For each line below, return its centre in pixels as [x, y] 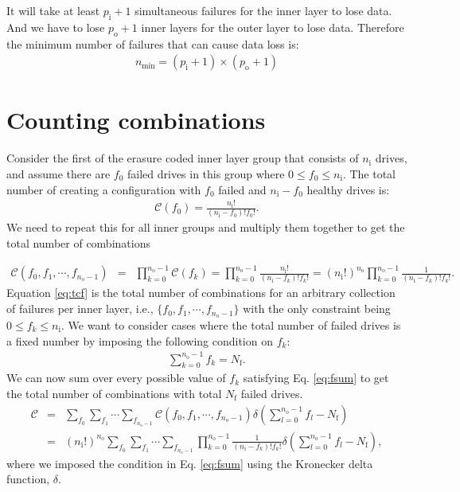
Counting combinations [136, 120]
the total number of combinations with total [114, 394]
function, [28, 479]
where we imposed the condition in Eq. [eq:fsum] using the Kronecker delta [190, 463]
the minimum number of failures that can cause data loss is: [153, 43]
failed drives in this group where [206, 173]
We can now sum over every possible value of [116, 378]
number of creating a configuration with [104, 189]
